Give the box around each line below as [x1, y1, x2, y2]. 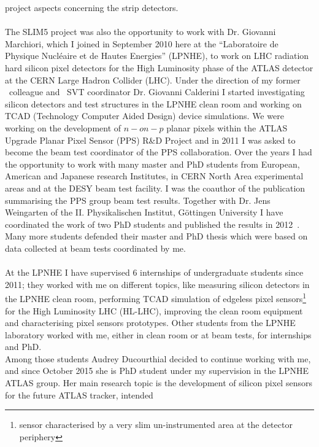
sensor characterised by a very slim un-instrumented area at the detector [19, 418, 293, 431]
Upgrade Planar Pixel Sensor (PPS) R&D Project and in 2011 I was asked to [5, 133, 296, 146]
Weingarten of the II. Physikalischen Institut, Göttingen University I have [5, 206, 283, 219]
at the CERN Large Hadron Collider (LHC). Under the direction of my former [5, 73, 301, 86]
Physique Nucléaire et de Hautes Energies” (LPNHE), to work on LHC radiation [5, 49, 309, 62]
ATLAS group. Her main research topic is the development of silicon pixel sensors [5, 376, 312, 389]
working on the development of [5, 121, 121, 134]
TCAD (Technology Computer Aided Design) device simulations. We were [5, 109, 284, 122]
